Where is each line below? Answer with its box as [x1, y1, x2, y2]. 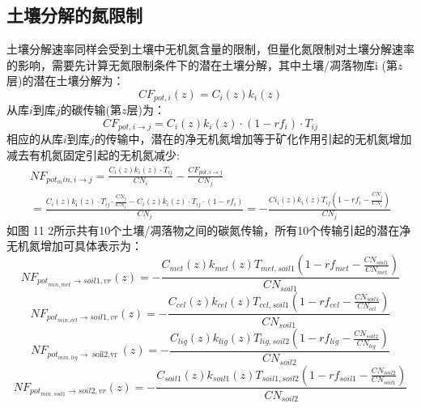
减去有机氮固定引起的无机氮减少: [6, 147, 180, 164]
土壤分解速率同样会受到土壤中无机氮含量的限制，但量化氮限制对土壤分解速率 [6, 40, 415, 57]
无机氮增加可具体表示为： [6, 237, 142, 254]
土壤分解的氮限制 [6, 2, 142, 28]
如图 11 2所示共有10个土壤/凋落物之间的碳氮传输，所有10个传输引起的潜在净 [6, 221, 411, 238]
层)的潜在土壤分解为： [6, 72, 125, 89]
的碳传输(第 [60, 101, 122, 118]
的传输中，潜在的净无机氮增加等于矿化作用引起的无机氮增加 [94, 130, 412, 147]
